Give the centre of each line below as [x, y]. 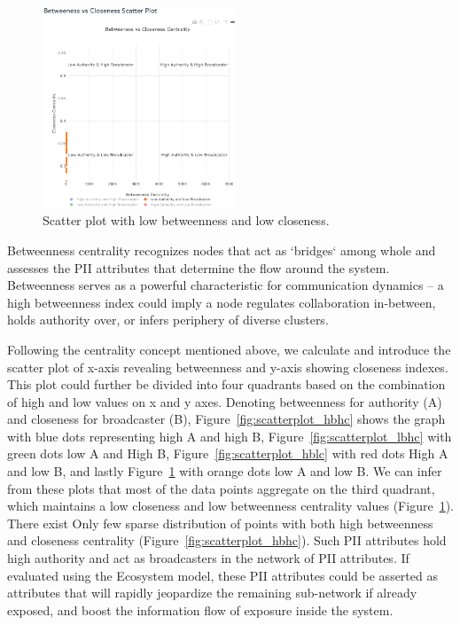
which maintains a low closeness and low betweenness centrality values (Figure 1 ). [230, 506]
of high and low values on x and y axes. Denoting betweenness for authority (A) [225, 401]
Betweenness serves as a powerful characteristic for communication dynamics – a [226, 285]
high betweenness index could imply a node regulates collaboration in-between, [222, 302]
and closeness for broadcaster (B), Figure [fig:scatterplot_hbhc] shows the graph [226, 419]
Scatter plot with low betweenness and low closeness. [186, 220]
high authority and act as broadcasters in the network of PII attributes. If [208, 558]
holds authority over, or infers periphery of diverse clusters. [168, 320]
